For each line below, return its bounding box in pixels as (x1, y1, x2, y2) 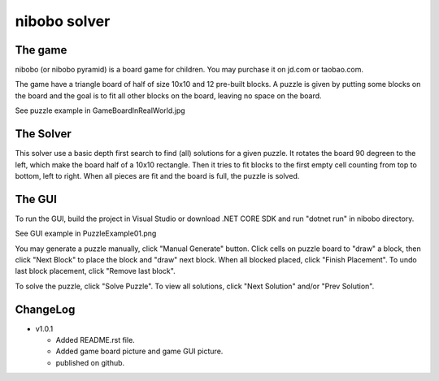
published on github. (55, 357, 125, 367)
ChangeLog (15, 302, 76, 316)
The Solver (15, 127, 72, 141)
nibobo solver (15, 12, 111, 30)
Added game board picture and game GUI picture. (55, 346, 224, 357)
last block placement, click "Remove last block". (15, 266, 176, 276)
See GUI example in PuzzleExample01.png (15, 228, 157, 239)
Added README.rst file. (55, 336, 136, 345)
